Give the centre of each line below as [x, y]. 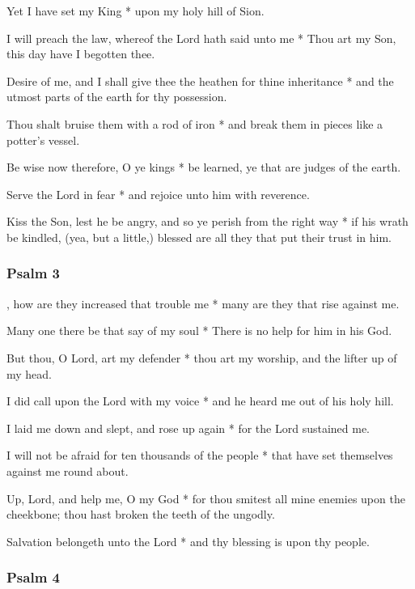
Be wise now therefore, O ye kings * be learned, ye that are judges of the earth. [204, 167]
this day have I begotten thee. [81, 54]
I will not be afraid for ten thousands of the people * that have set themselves [200, 455]
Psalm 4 [33, 577]
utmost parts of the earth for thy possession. [117, 97]
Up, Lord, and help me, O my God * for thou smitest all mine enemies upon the [206, 498]
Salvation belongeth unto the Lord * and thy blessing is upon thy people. [188, 541]
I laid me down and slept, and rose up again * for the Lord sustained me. [188, 428]
